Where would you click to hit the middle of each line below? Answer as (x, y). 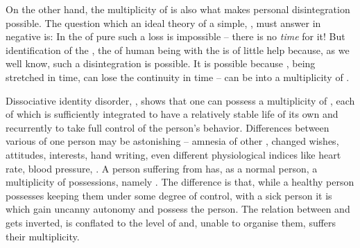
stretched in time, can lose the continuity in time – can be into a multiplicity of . (178, 77)
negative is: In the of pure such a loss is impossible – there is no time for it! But (175, 36)
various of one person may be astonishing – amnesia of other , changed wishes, (172, 141)
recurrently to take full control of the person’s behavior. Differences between (168, 127)
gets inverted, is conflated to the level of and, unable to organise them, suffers (171, 222)
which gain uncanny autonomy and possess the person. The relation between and (178, 209)
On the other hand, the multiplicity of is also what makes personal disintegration (178, 9)
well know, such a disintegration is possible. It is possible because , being (161, 63)
